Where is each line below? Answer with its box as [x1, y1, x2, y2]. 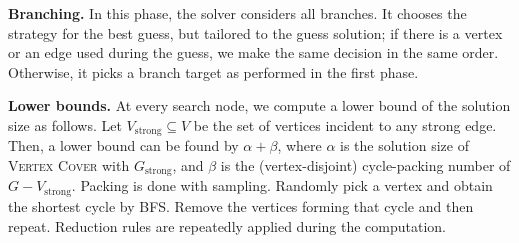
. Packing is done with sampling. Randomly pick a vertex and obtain [71, 175, 493, 196]
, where [277, 135, 322, 156]
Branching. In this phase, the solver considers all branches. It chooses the [8, 3, 467, 23]
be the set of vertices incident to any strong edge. [193, 114, 497, 135]
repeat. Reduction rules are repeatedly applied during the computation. [8, 215, 447, 236]
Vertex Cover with [8, 155, 130, 176]
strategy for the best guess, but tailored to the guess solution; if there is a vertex [8, 22, 503, 43]
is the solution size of [340, 135, 469, 156]
